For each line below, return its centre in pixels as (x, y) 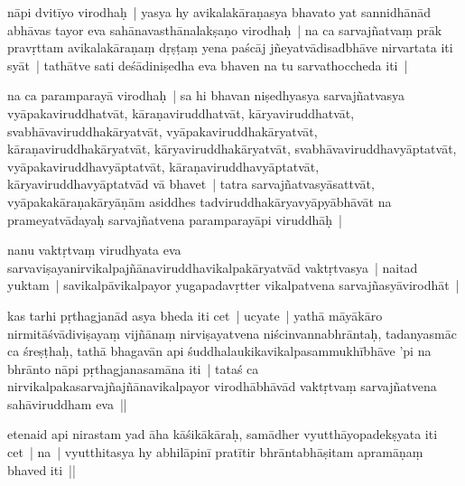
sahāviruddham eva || (67, 403)
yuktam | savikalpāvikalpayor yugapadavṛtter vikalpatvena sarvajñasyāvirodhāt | (233, 285)
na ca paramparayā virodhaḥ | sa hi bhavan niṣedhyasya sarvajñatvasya (206, 95)
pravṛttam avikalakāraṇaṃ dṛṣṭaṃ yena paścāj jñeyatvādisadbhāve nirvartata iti (230, 47)
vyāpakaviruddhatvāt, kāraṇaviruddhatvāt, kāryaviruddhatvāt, (181, 112)
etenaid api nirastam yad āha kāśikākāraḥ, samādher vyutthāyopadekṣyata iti (223, 434)
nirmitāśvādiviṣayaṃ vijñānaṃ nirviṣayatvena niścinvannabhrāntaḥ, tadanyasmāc (232, 333)
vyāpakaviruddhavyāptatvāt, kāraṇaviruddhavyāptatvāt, (163, 166)
